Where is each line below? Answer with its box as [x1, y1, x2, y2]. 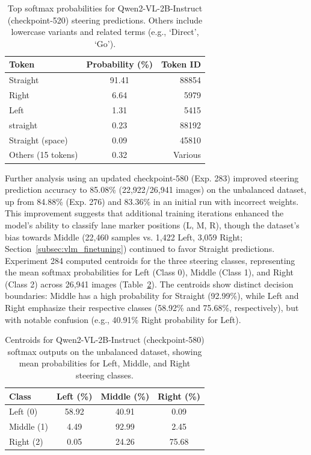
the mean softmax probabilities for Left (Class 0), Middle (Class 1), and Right [5, 266, 294, 278]
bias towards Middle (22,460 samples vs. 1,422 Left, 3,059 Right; [5, 230, 243, 243]
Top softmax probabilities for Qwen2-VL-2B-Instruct [7, 2, 203, 14]
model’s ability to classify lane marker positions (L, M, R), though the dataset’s [5, 218, 300, 231]
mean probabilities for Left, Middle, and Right [19, 357, 191, 369]
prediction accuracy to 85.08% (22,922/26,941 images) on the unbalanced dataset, [5, 183, 307, 196]
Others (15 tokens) [9, 148, 78, 161]
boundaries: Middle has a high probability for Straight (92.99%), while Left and [5, 289, 299, 302]
